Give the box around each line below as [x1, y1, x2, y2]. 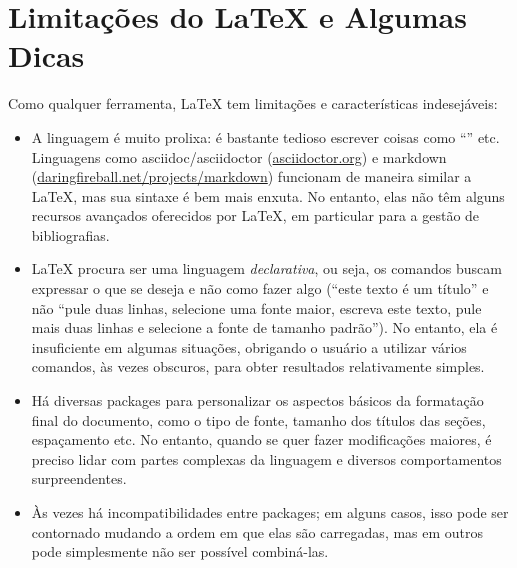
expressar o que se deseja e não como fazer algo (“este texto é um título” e [31, 278, 489, 299]
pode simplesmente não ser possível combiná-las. [31, 541, 329, 562]
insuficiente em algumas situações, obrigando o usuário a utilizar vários [31, 336, 467, 357]
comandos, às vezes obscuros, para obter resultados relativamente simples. [31, 356, 485, 377]
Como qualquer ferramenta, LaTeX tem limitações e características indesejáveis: [8, 93, 498, 114]
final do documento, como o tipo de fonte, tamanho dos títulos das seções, [31, 409, 486, 430]
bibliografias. [31, 224, 110, 245]
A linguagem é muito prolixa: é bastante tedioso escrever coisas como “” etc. [31, 126, 500, 147]
